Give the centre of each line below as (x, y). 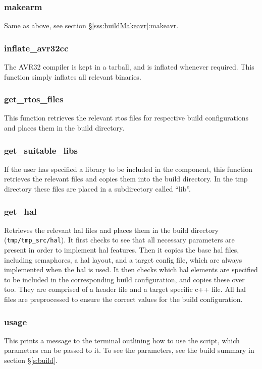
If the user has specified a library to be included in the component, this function (128, 169)
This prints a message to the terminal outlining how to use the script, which (122, 340)
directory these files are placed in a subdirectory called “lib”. (97, 189)
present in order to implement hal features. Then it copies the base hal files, (122, 250)
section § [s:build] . (31, 360)
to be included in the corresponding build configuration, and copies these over (124, 279)
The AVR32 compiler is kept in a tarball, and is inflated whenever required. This (129, 67)
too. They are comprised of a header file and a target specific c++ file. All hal (125, 289)
